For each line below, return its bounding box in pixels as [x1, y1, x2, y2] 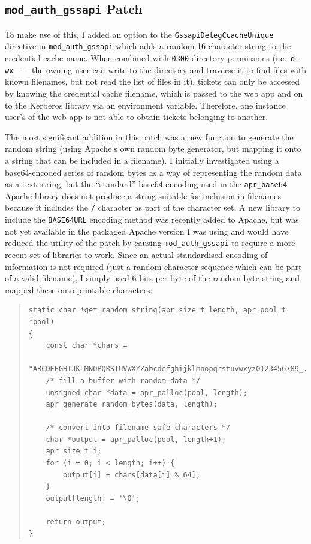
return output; [46, 518, 106, 527]
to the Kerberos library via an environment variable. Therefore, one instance [5, 98, 286, 111]
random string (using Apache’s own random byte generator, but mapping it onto [5, 142, 301, 155]
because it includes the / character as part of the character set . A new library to [5, 201, 301, 214]
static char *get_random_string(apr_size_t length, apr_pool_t [28, 306, 286, 315]
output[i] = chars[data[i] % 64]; [63, 470, 201, 479]
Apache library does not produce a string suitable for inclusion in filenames [5, 189, 282, 202]
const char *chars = [46, 341, 128, 350]
